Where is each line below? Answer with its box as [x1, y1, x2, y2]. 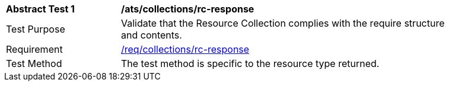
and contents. [121, 29, 182, 41]
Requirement [6, 43, 63, 55]
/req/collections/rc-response [121, 43, 250, 55]
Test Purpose [6, 23, 65, 35]
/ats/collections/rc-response [121, 3, 254, 15]
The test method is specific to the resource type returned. [121, 58, 380, 69]
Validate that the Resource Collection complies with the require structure [121, 17, 445, 29]
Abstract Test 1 [6, 3, 75, 15]
